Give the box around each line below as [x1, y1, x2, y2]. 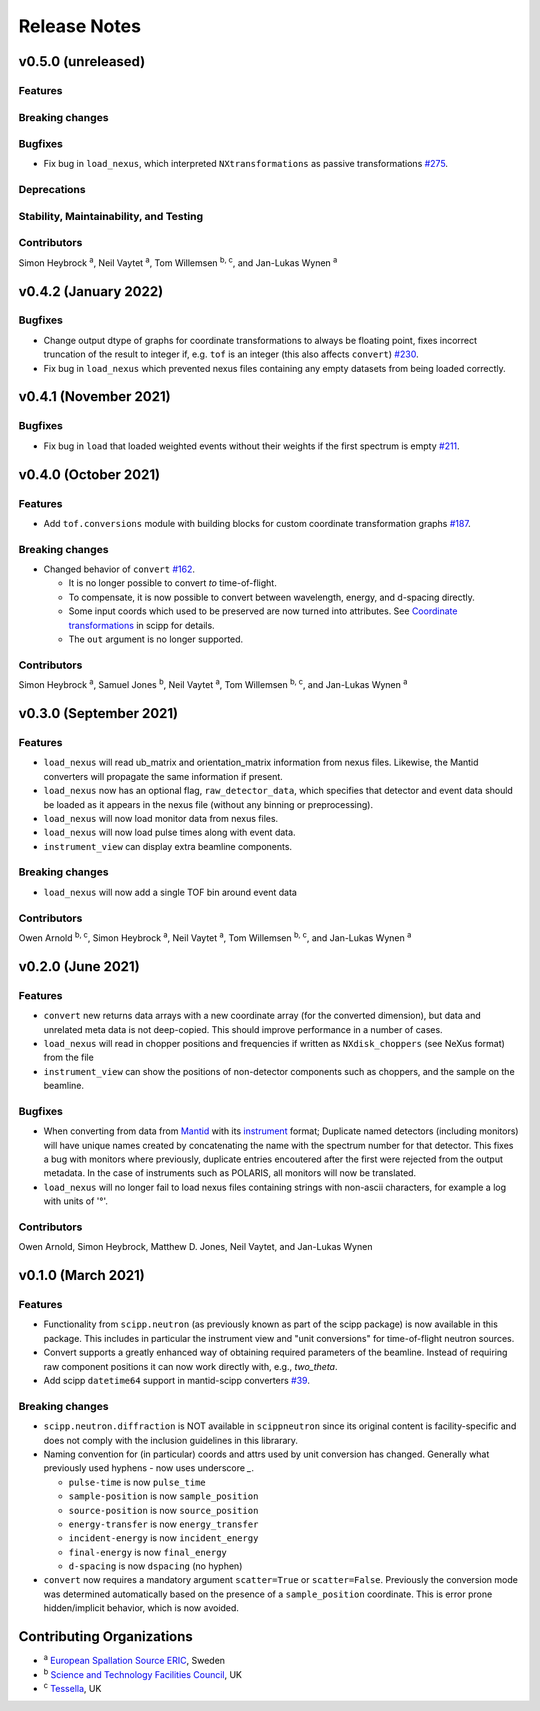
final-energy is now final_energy [68, 1546, 227, 1558]
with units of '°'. [43, 1195, 109, 1207]
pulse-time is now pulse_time [68, 1476, 207, 1488]
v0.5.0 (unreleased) [18, 53, 146, 70]
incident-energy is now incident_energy [68, 1532, 259, 1544]
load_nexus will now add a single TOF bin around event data [43, 886, 297, 898]
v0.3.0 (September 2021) [18, 705, 179, 722]
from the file [43, 1051, 94, 1064]
